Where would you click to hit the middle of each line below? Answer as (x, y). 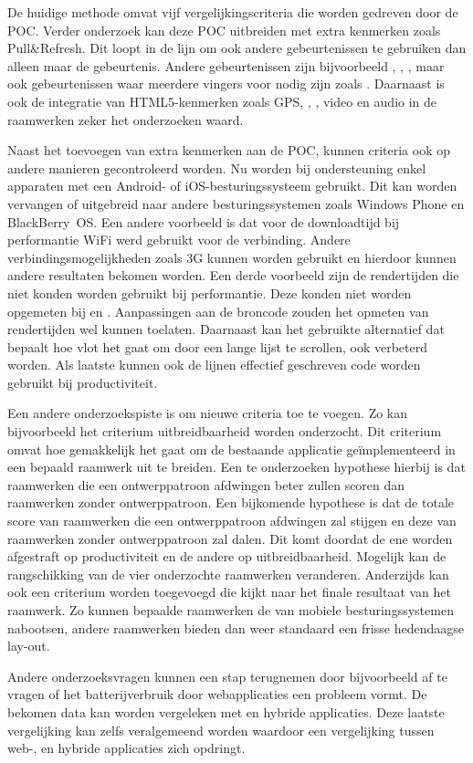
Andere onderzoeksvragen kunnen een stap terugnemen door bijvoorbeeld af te (227, 676)
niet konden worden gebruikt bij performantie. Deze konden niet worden (210, 293)
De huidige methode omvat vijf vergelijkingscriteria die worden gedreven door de (233, 12)
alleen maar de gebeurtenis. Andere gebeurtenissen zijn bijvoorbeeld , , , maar (226, 65)
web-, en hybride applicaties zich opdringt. (126, 748)
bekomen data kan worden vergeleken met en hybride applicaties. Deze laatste (226, 711)
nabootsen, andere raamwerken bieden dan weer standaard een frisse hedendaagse (236, 627)
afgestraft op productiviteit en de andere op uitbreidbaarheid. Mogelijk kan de (227, 556)
